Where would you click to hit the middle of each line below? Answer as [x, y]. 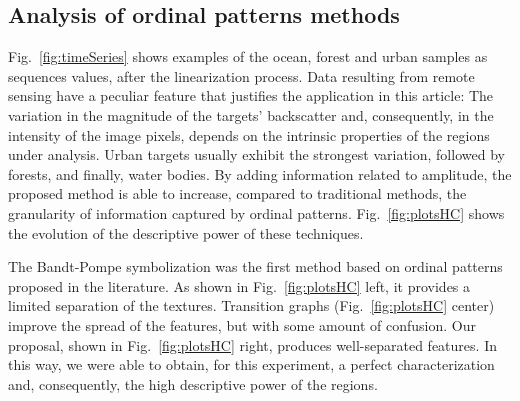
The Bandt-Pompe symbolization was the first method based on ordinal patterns [255, 266]
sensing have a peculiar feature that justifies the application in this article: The [251, 95]
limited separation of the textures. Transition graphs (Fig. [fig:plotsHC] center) [251, 305]
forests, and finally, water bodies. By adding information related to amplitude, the [260, 173]
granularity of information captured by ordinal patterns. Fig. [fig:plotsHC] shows [256, 212]
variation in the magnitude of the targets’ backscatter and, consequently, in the [251, 114]
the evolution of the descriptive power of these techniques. [186, 232]
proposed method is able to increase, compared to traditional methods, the [237, 193]
